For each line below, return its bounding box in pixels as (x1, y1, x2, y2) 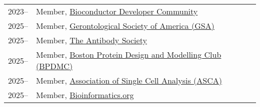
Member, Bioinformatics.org (36, 89, 134, 101)
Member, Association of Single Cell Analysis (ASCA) (36, 75, 222, 86)
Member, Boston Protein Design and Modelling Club (36, 49, 221, 60)
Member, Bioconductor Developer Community (36, 5, 198, 17)
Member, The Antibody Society (36, 34, 147, 46)
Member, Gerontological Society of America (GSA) (36, 20, 214, 31)
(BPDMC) (36, 60, 73, 72)
